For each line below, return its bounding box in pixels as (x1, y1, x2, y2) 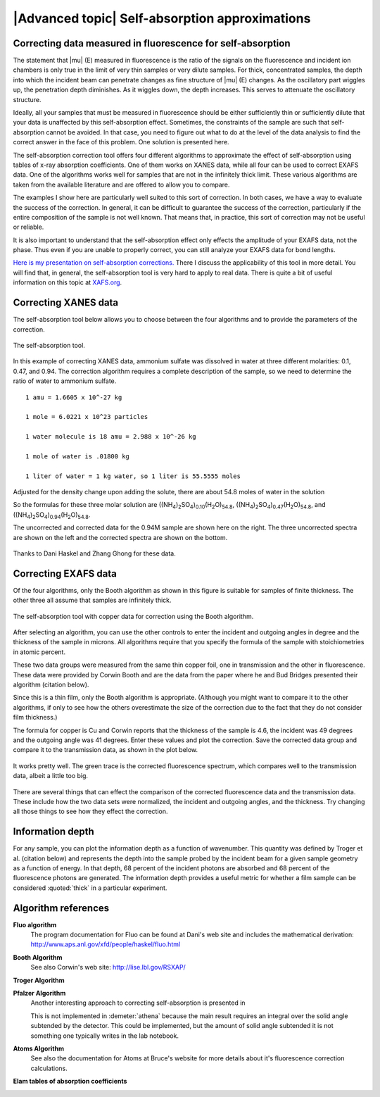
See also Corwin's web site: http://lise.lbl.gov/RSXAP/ (30, 963, 186, 972)
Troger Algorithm (13, 976, 65, 984)
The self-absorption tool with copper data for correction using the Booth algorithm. (13, 612, 254, 620)
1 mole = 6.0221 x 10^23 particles (25, 413, 148, 421)
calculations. (30, 1064, 68, 1072)
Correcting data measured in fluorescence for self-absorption (13, 37, 291, 49)
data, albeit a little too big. (13, 772, 88, 780)
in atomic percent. (13, 648, 66, 656)
